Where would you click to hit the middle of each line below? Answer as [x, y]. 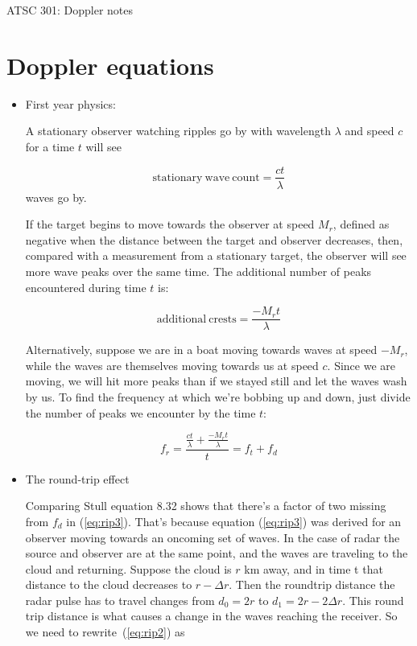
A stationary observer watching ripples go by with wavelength [178, 131]
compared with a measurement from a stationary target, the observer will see [216, 255]
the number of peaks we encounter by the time [140, 412]
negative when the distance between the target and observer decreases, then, [214, 239]
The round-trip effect [77, 478]
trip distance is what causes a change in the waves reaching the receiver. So [211, 616]
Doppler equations [110, 65]
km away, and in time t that [314, 568]
